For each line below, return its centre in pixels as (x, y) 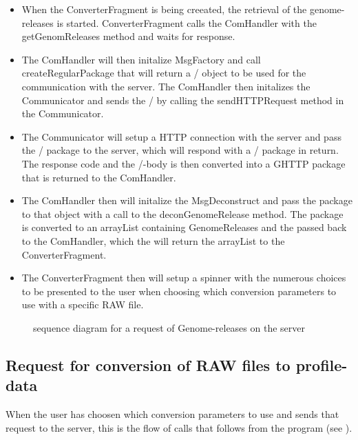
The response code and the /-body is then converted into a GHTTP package (183, 163)
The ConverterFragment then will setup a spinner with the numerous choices (184, 278)
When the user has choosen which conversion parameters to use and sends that (172, 414)
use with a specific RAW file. (83, 304)
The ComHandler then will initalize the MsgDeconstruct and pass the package (187, 200)
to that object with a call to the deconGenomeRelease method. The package (182, 213)
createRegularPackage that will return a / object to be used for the (164, 73)
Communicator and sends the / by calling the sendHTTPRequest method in (183, 100)
